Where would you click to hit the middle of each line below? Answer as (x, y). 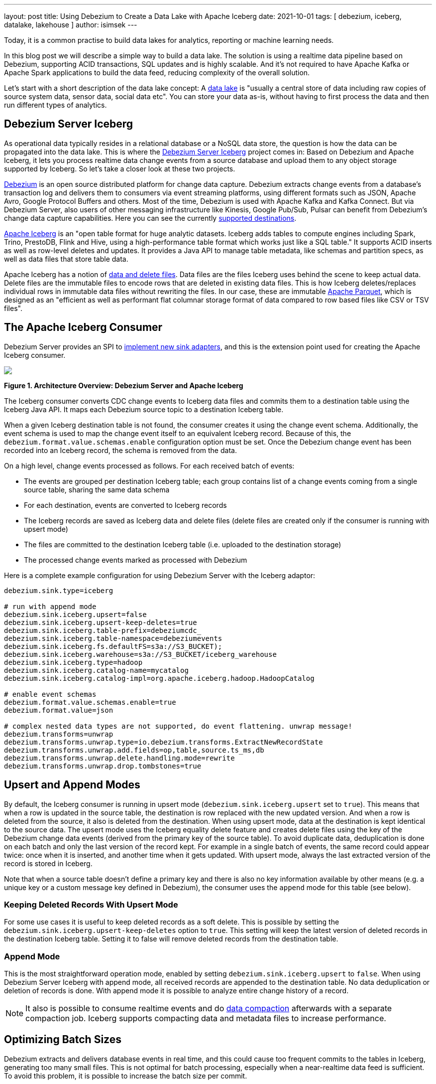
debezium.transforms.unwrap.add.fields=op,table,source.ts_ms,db (134, 750)
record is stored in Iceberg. (48, 863)
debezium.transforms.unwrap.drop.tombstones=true (103, 766)
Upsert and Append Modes (72, 785)
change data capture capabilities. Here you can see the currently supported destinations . (150, 218)
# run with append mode (50, 606)
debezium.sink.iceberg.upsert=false (75, 614)
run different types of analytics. (55, 105)
